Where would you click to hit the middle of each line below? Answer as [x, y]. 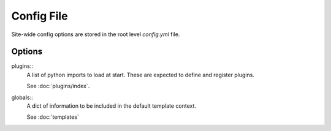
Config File [40, 16]
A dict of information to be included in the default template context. [111, 106]
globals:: [22, 97]
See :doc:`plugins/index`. [58, 86]
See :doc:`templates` [53, 117]
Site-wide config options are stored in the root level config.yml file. [96, 34]
